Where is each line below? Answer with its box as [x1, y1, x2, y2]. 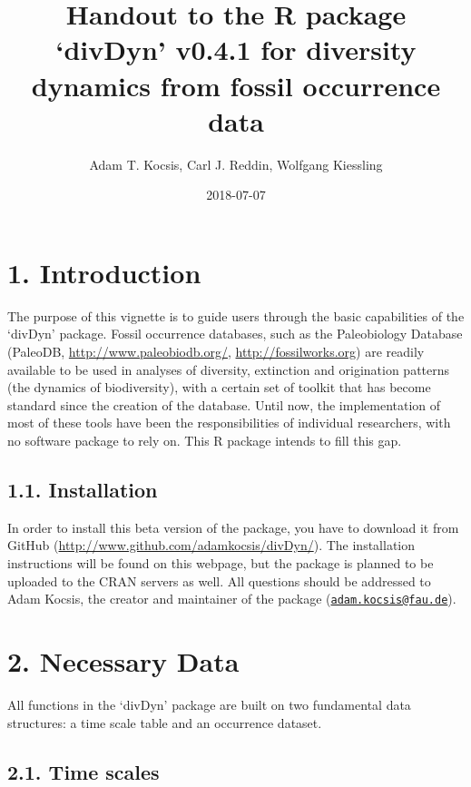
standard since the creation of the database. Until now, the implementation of [7, 395, 441, 414]
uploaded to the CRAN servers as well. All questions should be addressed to [7, 571, 431, 590]
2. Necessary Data [7, 642, 240, 679]
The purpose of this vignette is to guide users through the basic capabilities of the [7, 306, 465, 325]
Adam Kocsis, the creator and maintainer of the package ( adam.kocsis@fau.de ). [7, 589, 456, 608]
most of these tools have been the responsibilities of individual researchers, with [7, 413, 451, 432]
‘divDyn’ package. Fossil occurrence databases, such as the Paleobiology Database [7, 324, 463, 343]
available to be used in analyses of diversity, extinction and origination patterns [7, 359, 450, 379]
